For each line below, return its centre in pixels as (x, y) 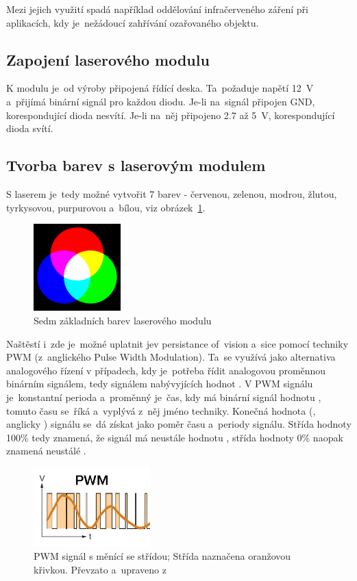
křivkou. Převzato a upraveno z (100, 570)
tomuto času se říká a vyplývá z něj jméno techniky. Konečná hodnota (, (161, 410)
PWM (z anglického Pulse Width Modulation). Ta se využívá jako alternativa (171, 357)
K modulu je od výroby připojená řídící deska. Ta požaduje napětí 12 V (160, 88)
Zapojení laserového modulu (108, 59)
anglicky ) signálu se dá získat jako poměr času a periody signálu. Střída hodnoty (179, 424)
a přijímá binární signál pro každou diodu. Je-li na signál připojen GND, (161, 101)
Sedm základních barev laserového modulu (123, 320)
